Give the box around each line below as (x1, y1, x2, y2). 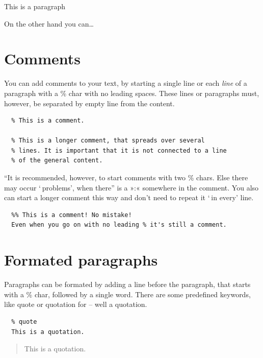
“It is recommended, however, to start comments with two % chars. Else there (4, 172, 248, 183)
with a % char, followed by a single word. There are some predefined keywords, (4, 289, 251, 299)
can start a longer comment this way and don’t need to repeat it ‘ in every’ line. (4, 192, 254, 203)
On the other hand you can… (4, 18, 94, 29)
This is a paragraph (4, 1, 66, 11)
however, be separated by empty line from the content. (4, 98, 175, 108)
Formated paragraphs (4, 249, 158, 270)
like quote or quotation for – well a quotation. (4, 299, 147, 309)
